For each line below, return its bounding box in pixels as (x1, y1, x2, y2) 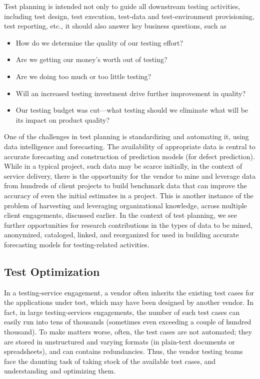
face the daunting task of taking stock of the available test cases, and (4, 355, 216, 366)
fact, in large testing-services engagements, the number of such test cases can (4, 306, 240, 317)
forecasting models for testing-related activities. (4, 239, 149, 249)
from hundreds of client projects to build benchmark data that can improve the (4, 180, 247, 191)
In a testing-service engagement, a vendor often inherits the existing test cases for (4, 287, 254, 297)
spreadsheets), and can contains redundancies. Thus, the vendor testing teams (4, 346, 243, 356)
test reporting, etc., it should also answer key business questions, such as (4, 21, 226, 31)
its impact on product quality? (15, 114, 109, 125)
